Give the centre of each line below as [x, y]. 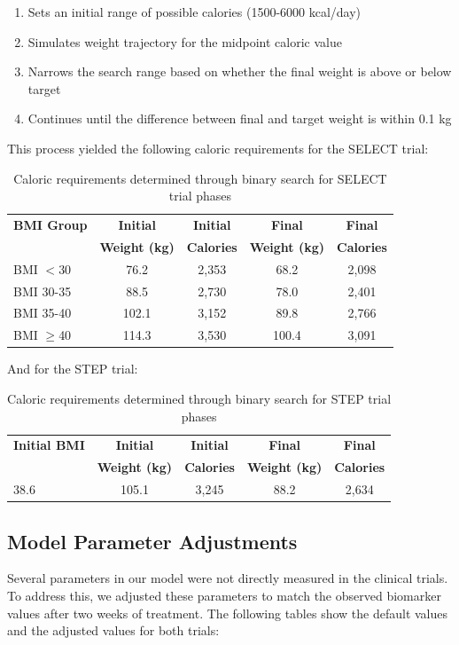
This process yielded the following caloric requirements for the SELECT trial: [218, 148]
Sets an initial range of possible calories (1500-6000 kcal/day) [194, 12]
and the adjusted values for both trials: [113, 630]
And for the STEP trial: [73, 369]
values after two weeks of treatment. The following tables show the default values [228, 613]
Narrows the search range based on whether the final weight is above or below [240, 71]
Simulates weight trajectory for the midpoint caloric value [185, 41]
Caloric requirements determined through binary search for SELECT [200, 178]
